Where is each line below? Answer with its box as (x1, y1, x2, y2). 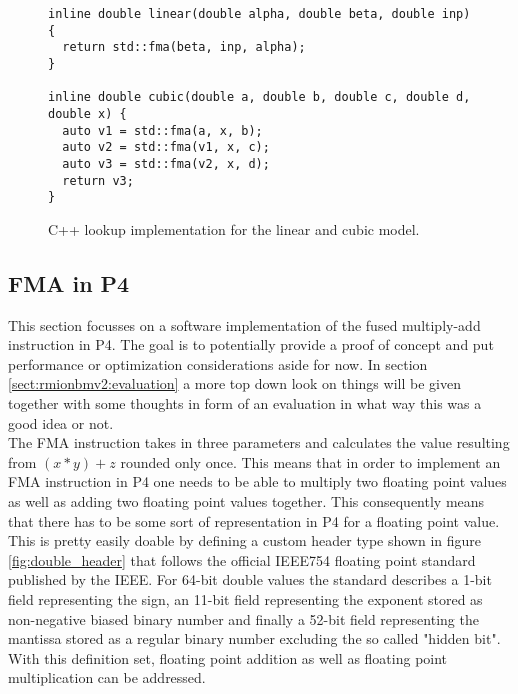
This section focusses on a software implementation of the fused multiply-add (8, 314, 481, 335)
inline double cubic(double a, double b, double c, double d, (48, 90, 471, 105)
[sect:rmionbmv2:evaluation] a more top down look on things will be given (8, 373, 461, 394)
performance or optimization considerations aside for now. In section (8, 353, 428, 374)
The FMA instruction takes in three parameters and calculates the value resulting (8, 432, 510, 453)
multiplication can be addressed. (8, 667, 206, 688)
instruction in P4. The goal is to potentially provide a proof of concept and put (8, 334, 494, 355)
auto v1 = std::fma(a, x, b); (62, 123, 263, 138)
